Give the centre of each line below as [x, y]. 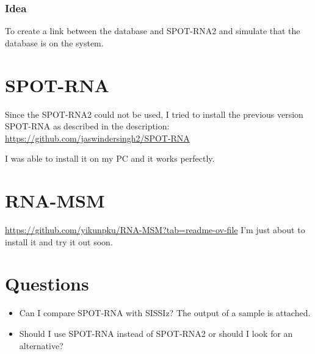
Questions [47, 284]
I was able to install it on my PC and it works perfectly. [110, 158]
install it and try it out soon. [59, 241]
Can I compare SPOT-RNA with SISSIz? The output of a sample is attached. [165, 313]
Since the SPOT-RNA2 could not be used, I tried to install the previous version [154, 114]
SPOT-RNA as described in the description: [87, 126]
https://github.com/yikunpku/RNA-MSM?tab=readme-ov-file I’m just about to [155, 230]
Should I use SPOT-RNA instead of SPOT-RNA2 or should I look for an [156, 333]
